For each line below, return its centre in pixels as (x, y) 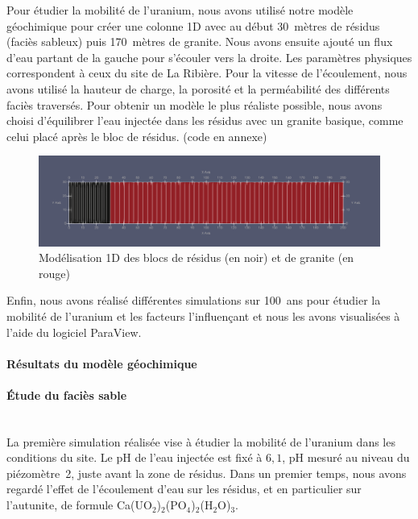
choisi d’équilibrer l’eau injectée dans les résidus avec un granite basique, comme (205, 120)
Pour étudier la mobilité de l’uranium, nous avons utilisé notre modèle (180, 10)
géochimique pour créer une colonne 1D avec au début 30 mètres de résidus (193, 25)
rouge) (54, 273)
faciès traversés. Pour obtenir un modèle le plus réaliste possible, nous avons (195, 104)
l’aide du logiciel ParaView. (74, 332)
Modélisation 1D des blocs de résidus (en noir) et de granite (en (197, 257)
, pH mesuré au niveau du (346, 457)
